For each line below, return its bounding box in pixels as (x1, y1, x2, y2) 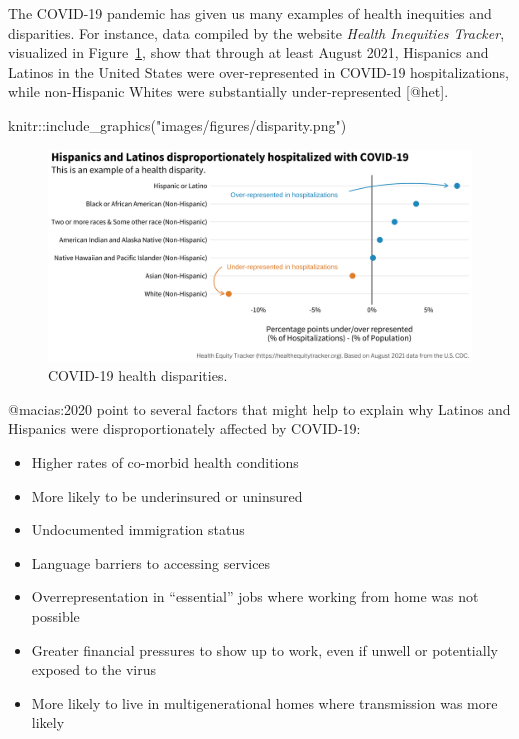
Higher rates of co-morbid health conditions (31, 451, 299, 472)
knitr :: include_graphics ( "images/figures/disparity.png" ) (8, 114, 347, 135)
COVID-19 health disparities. (48, 365, 228, 386)
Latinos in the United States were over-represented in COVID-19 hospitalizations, (8, 61, 510, 82)
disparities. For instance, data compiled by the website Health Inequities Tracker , (8, 22, 505, 43)
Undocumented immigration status (31, 519, 245, 540)
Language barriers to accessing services (31, 552, 271, 573)
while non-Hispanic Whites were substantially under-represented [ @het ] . (8, 81, 449, 102)
